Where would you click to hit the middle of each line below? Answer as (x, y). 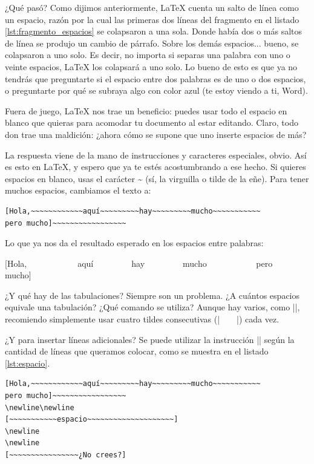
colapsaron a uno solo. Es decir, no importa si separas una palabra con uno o (148, 55)
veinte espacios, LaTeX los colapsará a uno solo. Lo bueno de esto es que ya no (151, 66)
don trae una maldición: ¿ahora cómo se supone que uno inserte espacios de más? (156, 134)
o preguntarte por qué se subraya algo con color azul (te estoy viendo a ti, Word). (156, 90)
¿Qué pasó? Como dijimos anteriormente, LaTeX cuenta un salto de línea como (152, 7)
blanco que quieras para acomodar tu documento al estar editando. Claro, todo (152, 123)
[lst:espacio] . (28, 363)
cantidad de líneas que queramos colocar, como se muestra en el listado (137, 351)
